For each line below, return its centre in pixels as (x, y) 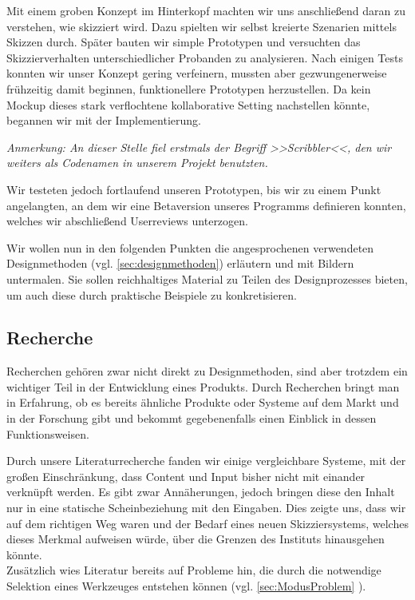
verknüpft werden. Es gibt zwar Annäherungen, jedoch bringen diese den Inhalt (201, 492)
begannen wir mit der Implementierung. (104, 120)
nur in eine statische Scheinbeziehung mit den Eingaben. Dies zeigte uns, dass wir (206, 508)
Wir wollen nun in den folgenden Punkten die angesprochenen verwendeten (190, 247)
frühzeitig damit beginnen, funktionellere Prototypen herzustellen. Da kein (189, 88)
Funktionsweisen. (48, 433)
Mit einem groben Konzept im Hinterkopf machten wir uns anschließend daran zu (206, 10)
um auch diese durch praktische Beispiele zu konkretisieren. (152, 294)
